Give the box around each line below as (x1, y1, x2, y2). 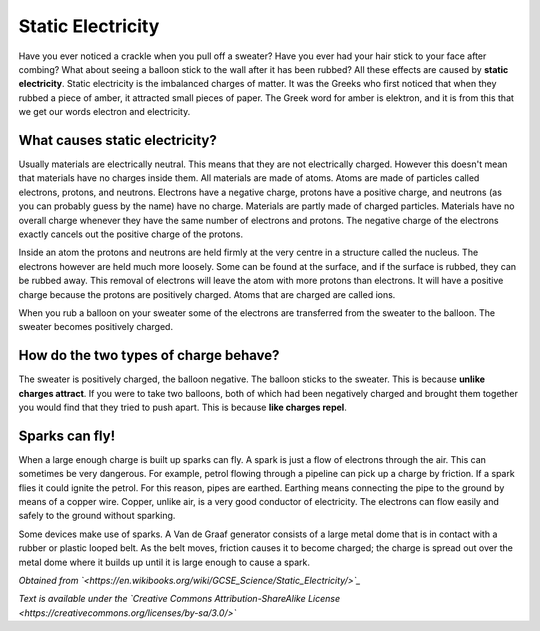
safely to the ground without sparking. (18, 510, 176, 522)
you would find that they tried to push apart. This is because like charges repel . (18, 401, 347, 413)
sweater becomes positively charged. (18, 321, 174, 333)
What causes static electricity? (18, 131, 217, 149)
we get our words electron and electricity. (18, 106, 191, 118)
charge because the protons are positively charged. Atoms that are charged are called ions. (18, 288, 396, 300)
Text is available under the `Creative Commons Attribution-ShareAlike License (18, 593, 340, 605)
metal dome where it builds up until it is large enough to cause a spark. (18, 556, 310, 568)
